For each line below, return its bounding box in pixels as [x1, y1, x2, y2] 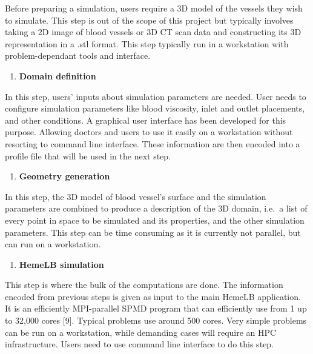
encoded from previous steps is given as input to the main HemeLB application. [5, 290, 301, 302]
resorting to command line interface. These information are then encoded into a [5, 137, 300, 150]
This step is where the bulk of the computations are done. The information [5, 278, 283, 291]
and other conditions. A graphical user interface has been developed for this [5, 113, 286, 126]
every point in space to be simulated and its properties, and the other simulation [5, 213, 305, 226]
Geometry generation [19, 170, 110, 182]
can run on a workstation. [5, 238, 101, 250]
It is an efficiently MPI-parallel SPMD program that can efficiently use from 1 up [5, 302, 307, 315]
